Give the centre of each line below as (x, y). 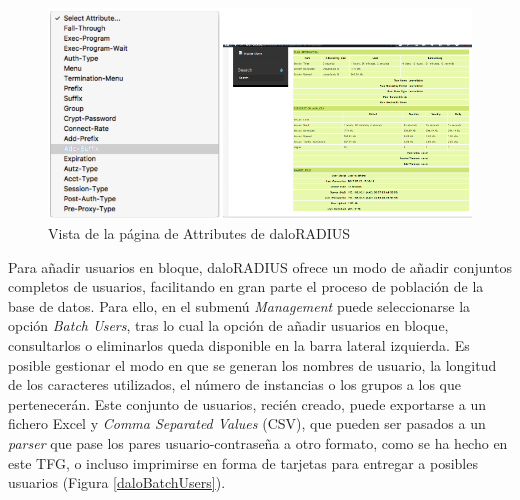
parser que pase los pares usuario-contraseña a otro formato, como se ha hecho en (258, 442)
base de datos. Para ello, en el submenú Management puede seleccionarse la (239, 305)
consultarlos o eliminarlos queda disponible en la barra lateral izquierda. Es (239, 345)
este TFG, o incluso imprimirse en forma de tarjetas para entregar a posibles (243, 462)
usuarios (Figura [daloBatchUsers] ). (117, 482)
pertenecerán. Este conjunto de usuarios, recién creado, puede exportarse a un (247, 403)
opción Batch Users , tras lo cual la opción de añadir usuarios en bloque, (228, 325)
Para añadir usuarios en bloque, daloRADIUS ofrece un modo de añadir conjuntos (260, 266)
